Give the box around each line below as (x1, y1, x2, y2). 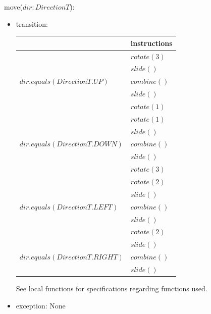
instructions (130, 37, 173, 48)
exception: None (16, 300, 66, 310)
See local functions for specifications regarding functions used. (16, 283, 207, 293)
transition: (16, 18, 48, 29)
